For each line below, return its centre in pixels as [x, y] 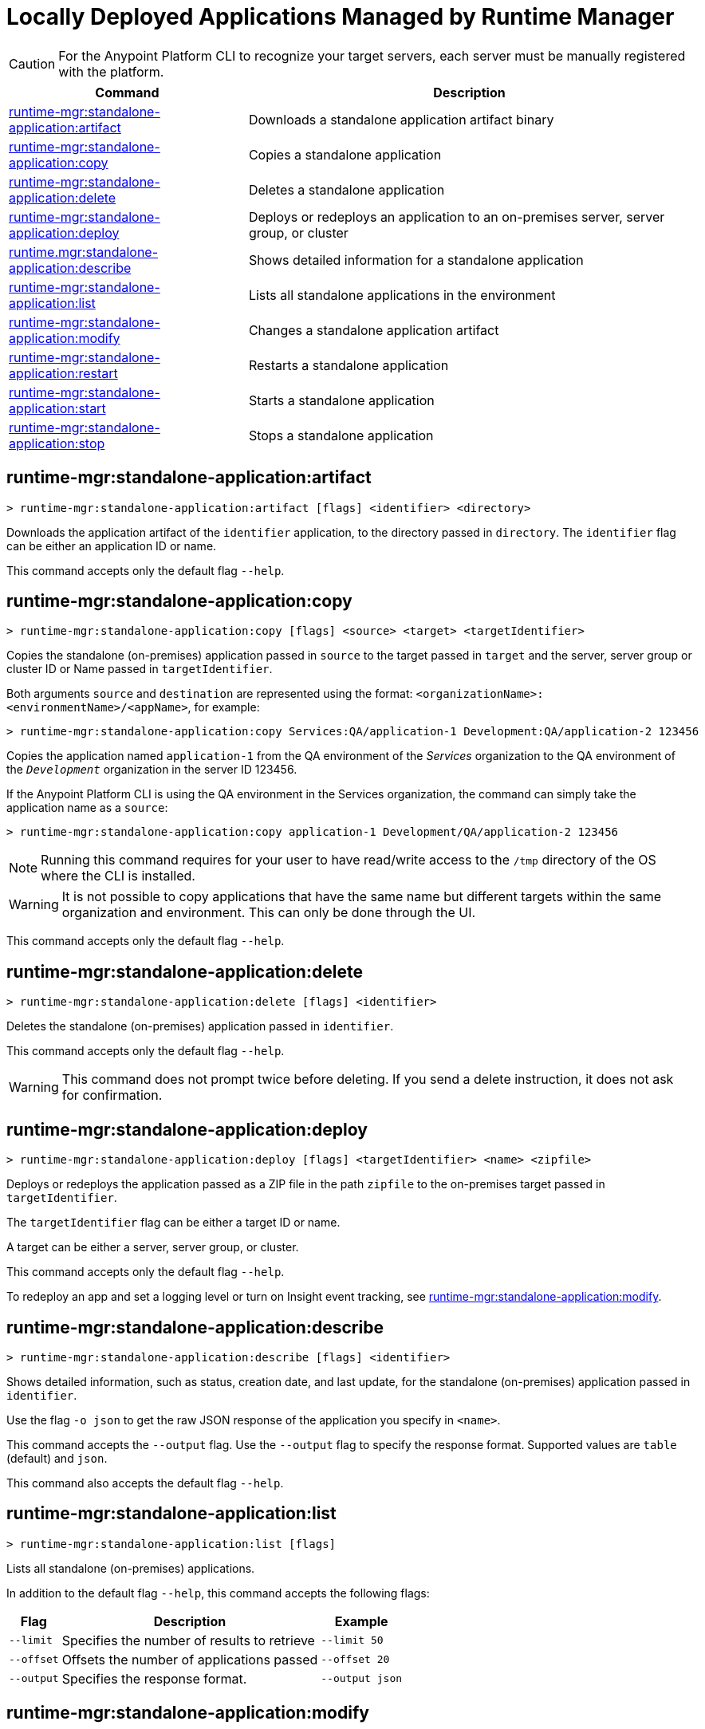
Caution [32, 63]
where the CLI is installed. [118, 876]
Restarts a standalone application [349, 365]
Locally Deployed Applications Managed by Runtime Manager [341, 17]
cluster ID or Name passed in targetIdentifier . [140, 669]
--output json [362, 1679]
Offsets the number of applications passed [190, 1659]
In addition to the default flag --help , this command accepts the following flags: [218, 1593]
